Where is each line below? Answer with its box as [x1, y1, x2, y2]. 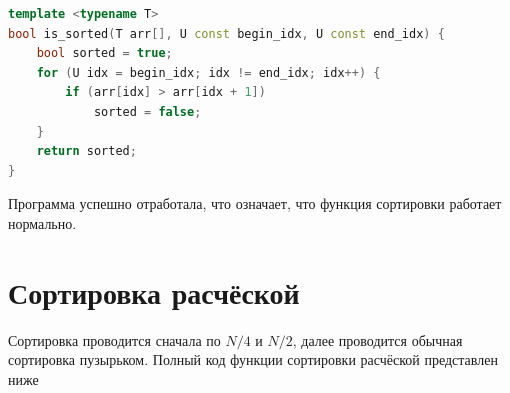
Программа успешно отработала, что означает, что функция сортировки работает [8, 193, 502, 214]
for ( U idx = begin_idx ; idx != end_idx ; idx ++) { [36, 65, 381, 80]
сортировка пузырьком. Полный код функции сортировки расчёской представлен [8, 349, 498, 370]
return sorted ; [36, 144, 137, 159]
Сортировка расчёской [8, 271, 300, 312]
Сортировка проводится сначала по [8, 329, 221, 350]
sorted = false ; [93, 104, 202, 119]
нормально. [8, 212, 77, 233]
